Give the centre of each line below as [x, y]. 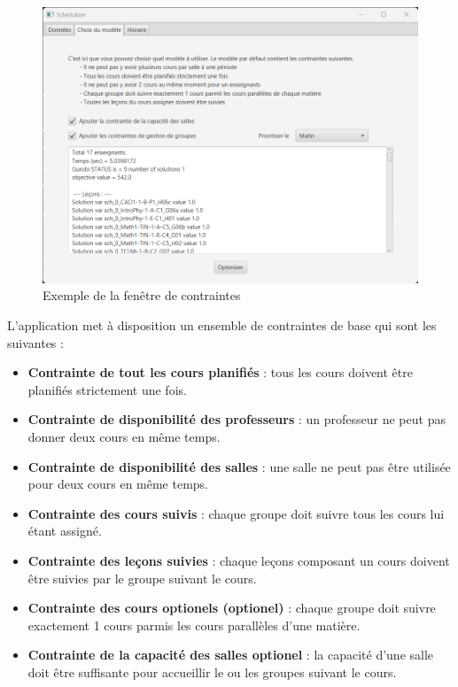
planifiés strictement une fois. [107, 389]
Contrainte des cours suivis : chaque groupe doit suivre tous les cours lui [236, 513]
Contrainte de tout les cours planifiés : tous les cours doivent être [220, 372]
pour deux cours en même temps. [118, 484]
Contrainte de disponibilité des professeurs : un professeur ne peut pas [237, 419]
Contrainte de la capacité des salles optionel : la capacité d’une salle [231, 655]
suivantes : [35, 342]
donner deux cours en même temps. [124, 437]
